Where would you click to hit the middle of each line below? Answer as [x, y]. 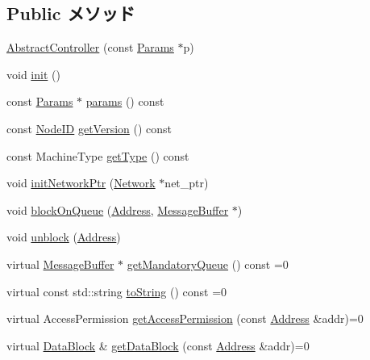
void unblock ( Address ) [64, 237]
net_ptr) [187, 183]
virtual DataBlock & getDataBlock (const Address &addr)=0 [158, 345]
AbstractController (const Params [90, 47]
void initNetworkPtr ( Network [81, 183]
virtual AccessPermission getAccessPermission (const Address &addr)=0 [185, 318]
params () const [125, 101]
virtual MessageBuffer [60, 264]
